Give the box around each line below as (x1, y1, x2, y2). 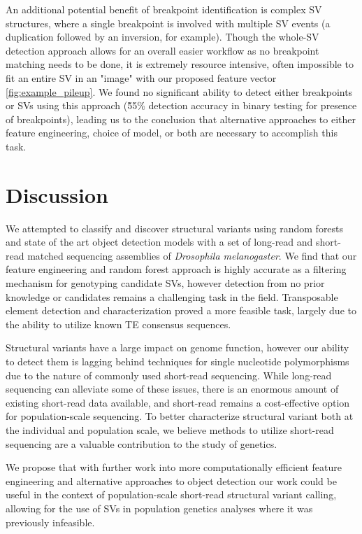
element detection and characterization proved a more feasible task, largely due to (6, 303, 356, 318)
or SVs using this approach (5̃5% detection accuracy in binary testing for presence (6, 98, 357, 113)
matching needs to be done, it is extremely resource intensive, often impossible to (6, 57, 354, 71)
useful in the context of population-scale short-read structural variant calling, (6, 487, 337, 502)
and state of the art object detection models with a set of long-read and (6, 234, 313, 249)
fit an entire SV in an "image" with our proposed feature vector (6, 70, 277, 85)
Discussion (6, 180, 108, 209)
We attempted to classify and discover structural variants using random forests (6, 220, 344, 235)
